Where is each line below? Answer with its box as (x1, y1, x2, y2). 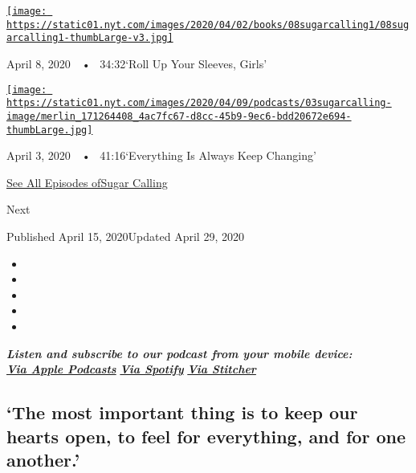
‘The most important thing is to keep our (6, 400, 358, 425)
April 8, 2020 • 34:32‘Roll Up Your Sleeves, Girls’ (6, 55, 267, 71)
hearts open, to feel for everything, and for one (6, 423, 406, 448)
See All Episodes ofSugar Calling (6, 173, 168, 190)
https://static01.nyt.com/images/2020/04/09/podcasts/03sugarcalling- (6, 97, 392, 109)
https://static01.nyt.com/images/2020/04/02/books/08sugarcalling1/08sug (6, 18, 410, 31)
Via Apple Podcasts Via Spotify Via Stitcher (6, 361, 256, 377)
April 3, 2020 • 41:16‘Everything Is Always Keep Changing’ (6, 147, 316, 164)
